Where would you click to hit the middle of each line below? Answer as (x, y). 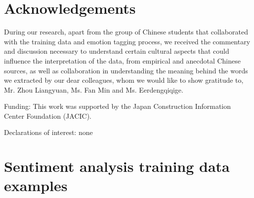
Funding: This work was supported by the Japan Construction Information (118, 106)
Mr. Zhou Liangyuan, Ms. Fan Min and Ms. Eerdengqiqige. (94, 89)
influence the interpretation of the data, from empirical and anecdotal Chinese (122, 60)
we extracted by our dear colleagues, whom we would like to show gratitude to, (124, 80)
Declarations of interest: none (48, 132)
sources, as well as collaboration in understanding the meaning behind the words (126, 70)
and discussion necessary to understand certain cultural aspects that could (117, 51)
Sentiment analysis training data (117, 166)
